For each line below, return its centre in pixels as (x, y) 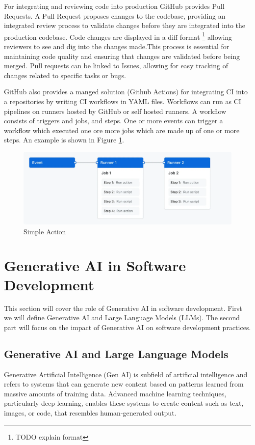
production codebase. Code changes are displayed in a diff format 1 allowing (118, 36)
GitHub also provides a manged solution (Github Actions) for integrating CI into (126, 92)
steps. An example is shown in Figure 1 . (64, 140)
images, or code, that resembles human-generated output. (90, 413)
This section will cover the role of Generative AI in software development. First (123, 308)
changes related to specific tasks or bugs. (65, 75)
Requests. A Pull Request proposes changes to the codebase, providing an (115, 15)
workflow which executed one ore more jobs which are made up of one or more (122, 130)
